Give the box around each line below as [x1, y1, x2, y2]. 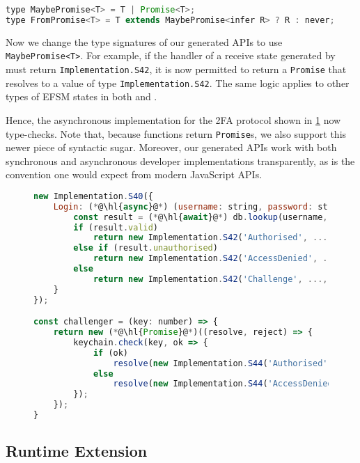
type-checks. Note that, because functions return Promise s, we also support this [6, 126, 347, 141]
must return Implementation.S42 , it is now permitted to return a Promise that [6, 62, 347, 76]
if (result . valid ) [73, 222, 159, 233]
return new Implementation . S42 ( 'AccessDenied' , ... [93, 253, 338, 264]
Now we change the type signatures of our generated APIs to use [6, 34, 283, 49]
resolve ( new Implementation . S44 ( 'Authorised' [113, 358, 328, 368]
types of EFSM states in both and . [6, 89, 157, 104]
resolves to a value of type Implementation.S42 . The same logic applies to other [6, 75, 350, 90]
